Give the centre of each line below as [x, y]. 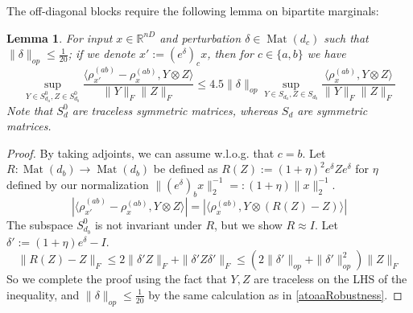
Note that [30, 110]
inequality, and [43, 294]
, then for [230, 54]
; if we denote [102, 54]
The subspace [40, 224]
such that [346, 37]
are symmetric [332, 110]
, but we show [248, 224]
